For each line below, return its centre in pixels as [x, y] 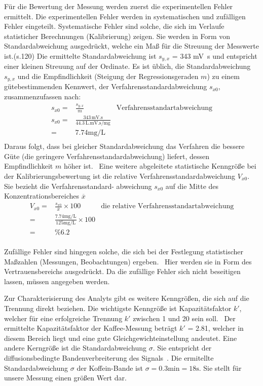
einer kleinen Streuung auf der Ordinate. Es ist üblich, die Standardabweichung [127, 66]
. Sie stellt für [220, 368]
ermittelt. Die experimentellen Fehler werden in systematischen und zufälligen [125, 16]
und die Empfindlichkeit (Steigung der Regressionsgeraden [108, 76]
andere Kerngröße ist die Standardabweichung [76, 348]
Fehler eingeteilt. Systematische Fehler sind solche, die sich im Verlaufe [114, 26]
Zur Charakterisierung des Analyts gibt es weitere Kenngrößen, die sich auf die [127, 298]
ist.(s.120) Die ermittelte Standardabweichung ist [80, 55]
